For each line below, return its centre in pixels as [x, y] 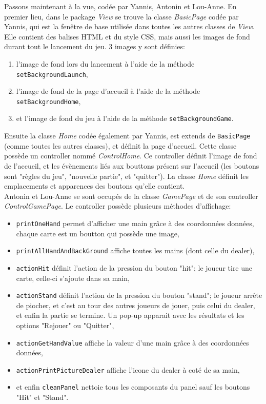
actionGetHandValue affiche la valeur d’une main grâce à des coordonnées [132, 342]
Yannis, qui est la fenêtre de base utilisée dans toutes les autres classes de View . [129, 26]
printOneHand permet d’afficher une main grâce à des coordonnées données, [135, 223]
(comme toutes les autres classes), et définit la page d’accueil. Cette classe [120, 145]
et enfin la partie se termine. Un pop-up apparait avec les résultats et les [130, 315]
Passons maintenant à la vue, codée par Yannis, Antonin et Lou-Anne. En [120, 6]
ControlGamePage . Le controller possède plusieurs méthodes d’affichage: [118, 206]
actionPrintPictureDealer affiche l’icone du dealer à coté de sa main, [128, 369]
